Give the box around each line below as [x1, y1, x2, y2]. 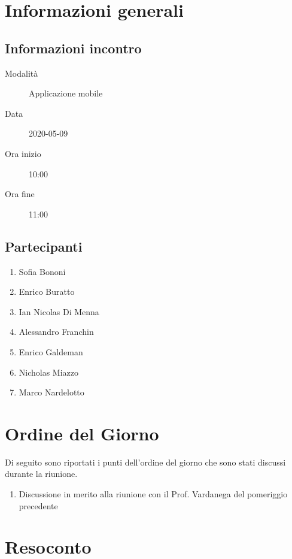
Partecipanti [5, 237, 83, 255]
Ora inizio [5, 147, 41, 159]
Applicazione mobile [29, 87, 103, 99]
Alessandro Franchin [19, 325, 94, 338]
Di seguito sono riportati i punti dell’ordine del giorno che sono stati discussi [5, 455, 286, 468]
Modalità [5, 67, 38, 79]
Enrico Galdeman [19, 345, 83, 358]
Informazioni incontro [5, 38, 142, 57]
